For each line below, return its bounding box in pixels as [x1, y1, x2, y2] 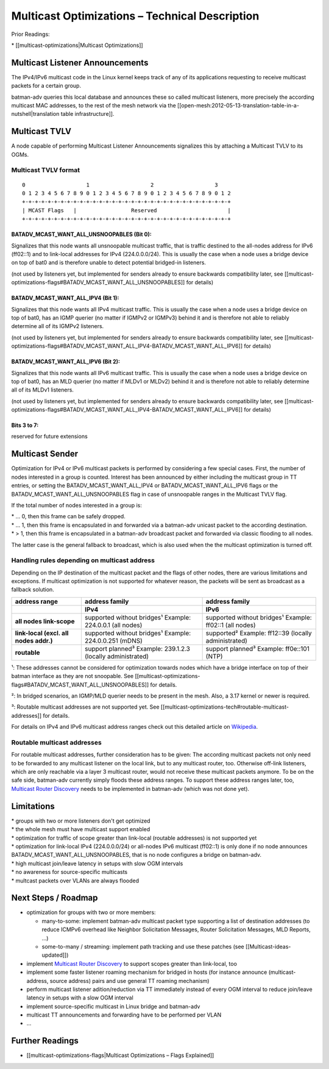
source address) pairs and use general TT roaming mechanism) [49, 977, 210, 984]
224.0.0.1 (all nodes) [84, 621, 143, 629]
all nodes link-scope [15, 617, 75, 625]
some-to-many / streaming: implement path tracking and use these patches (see [41, 943, 245, 950]
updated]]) [41, 951, 69, 959]
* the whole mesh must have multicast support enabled [11, 826, 150, 833]
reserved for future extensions [11, 433, 88, 440]
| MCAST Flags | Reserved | [22, 207, 231, 213]
